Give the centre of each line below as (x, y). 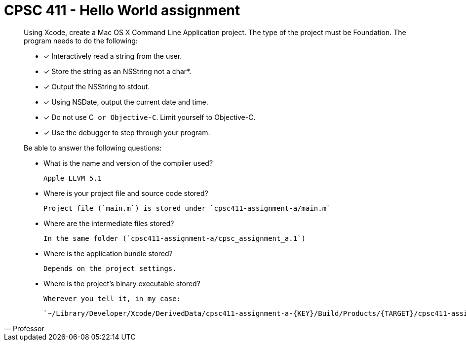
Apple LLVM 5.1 (73, 178)
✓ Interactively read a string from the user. (113, 56)
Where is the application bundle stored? (108, 253)
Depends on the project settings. (110, 268)
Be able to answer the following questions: (93, 148)
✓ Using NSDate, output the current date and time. (126, 102)
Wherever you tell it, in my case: (112, 298)
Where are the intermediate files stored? (109, 223)
